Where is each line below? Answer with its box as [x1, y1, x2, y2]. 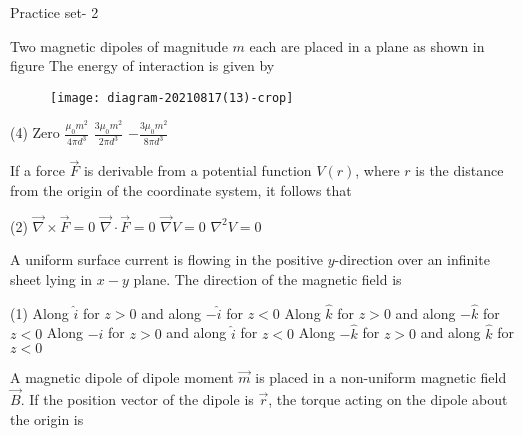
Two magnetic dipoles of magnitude [10, 35, 228, 56]
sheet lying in [10, 268, 93, 289]
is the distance [415, 160, 504, 181]
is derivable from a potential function [83, 160, 312, 181]
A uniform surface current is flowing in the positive [10, 249, 324, 270]
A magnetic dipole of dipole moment [10, 367, 234, 388]
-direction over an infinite [334, 249, 490, 270]
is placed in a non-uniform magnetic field [255, 367, 507, 388]
